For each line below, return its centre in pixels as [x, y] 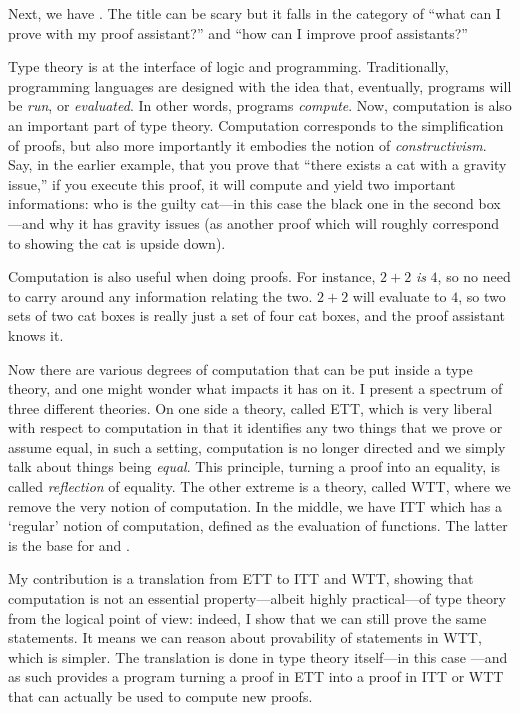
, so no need [474, 276]
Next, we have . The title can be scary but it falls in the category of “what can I [254, 13]
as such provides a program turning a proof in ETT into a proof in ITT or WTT [256, 676]
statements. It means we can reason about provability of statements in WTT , [245, 637]
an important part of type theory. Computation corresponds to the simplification [256, 124]
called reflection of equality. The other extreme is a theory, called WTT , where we [259, 486]
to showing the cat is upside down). [117, 242]
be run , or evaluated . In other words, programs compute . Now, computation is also [260, 105]
